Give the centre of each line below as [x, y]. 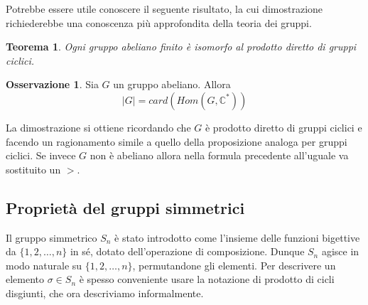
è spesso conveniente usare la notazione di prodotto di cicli [207, 279]
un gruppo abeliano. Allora [172, 84]
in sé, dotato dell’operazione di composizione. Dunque [187, 251]
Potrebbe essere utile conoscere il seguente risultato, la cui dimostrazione [164, 9]
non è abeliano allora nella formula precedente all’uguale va [219, 155]
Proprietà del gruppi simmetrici [125, 207]
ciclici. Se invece [41, 155]
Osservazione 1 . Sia [52, 84]
